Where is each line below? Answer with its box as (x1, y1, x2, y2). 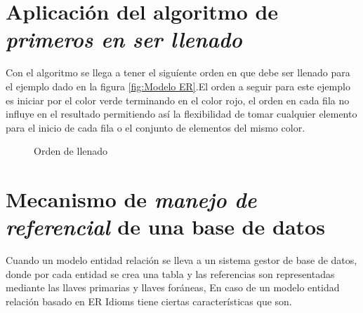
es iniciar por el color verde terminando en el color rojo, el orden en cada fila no (6, 92, 350, 107)
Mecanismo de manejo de (6, 185, 257, 214)
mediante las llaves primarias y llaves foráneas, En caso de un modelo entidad (6, 280, 340, 295)
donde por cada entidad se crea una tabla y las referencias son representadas (6, 266, 335, 281)
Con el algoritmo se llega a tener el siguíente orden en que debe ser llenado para (6, 65, 350, 80)
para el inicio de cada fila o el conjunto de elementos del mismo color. (6, 120, 305, 134)
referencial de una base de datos (6, 212, 325, 242)
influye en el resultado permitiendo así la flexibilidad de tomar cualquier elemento (6, 106, 357, 121)
